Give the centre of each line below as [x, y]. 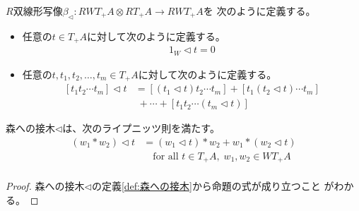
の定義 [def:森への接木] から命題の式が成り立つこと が [213, 186]
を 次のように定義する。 [259, 11]
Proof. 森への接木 [45, 186]
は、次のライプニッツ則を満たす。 [141, 128]
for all [166, 156]
